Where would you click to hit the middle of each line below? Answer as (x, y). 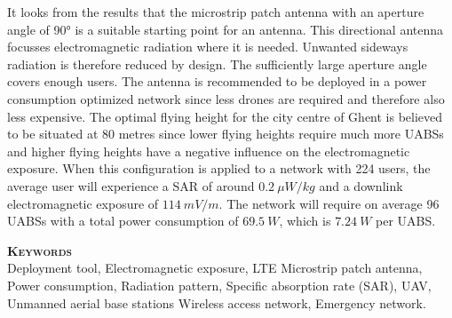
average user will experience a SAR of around (131, 185)
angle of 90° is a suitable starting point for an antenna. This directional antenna (226, 29)
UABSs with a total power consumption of (123, 221)
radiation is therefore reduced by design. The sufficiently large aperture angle (217, 64)
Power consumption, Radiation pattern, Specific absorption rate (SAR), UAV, (219, 285)
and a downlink (361, 185)
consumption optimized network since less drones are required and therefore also (226, 98)
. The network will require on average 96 (329, 203)
